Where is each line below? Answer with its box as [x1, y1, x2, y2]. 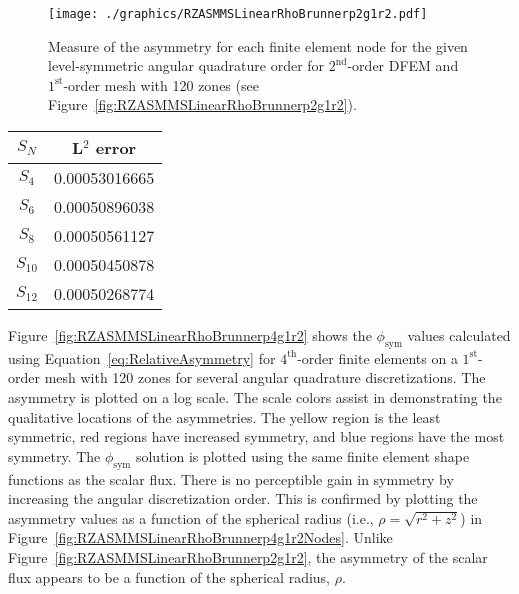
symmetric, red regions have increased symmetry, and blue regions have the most [8, 426, 505, 447]
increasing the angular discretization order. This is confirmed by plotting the [8, 488, 478, 509]
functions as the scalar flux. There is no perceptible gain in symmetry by [8, 468, 454, 489]
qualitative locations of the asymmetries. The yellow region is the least [8, 406, 441, 427]
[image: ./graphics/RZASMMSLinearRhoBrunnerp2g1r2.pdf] [48, 7, 428, 21]
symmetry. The [8, 445, 101, 466]
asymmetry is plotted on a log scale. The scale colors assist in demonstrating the [8, 387, 502, 408]
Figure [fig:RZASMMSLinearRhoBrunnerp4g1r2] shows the [8, 325, 372, 346]
